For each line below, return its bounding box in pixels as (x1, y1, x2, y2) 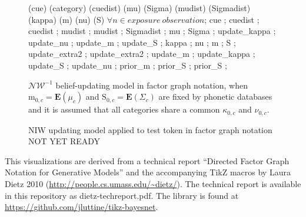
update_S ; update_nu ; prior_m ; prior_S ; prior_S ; (28, 59, 227, 71)
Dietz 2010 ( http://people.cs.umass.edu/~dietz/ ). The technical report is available (5, 177, 301, 189)
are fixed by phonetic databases (158, 90, 272, 103)
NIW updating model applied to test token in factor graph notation (28, 123, 272, 135)
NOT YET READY (28, 135, 101, 147)
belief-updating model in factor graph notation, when (55, 79, 248, 91)
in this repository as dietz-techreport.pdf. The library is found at (5, 189, 239, 201)
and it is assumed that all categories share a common (28, 103, 220, 116)
